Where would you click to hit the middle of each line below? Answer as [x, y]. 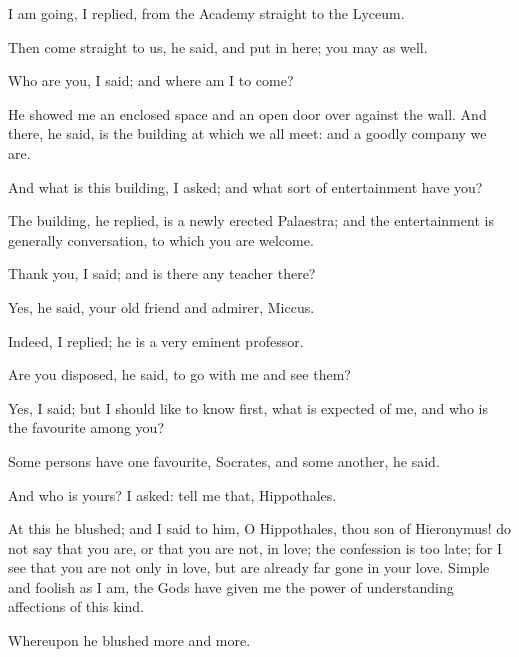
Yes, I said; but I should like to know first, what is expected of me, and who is [248, 407]
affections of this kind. [76, 606]
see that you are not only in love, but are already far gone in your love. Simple [249, 567]
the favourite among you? [86, 427]
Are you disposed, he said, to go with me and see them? [179, 374]
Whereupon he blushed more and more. [129, 640]
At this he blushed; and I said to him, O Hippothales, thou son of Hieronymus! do [259, 528]
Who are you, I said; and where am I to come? [151, 80]
